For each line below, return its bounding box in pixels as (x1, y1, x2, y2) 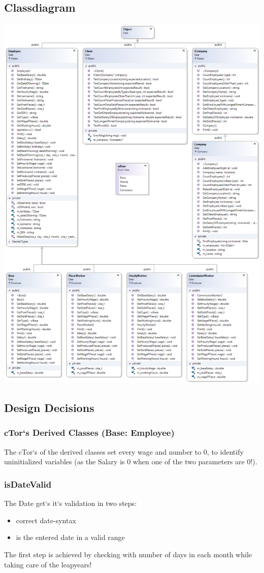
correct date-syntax (16, 515, 76, 525)
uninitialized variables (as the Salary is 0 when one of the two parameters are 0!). (4, 456, 257, 467)
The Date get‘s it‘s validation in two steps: (4, 498, 137, 508)
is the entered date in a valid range (16, 532, 125, 543)
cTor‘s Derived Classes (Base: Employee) (4, 426, 175, 439)
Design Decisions (4, 400, 94, 416)
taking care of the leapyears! (4, 559, 92, 569)
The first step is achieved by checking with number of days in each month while (4, 549, 252, 559)
